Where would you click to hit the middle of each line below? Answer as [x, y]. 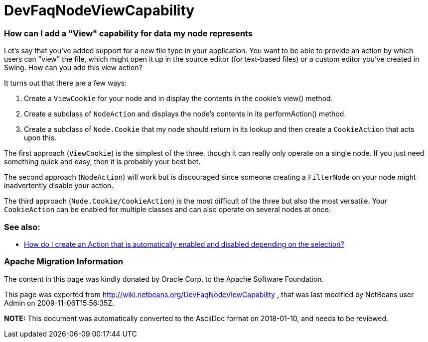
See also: [22, 227]
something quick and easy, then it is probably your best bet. [102, 162]
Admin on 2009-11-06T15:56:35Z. [59, 303]
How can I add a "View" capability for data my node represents [128, 33]
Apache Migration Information [64, 262]
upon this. [40, 138]
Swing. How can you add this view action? [73, 68]
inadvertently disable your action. [59, 186]
